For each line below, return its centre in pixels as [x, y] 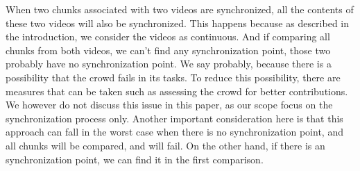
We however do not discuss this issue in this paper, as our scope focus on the [169, 105]
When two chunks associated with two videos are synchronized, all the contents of [180, 9]
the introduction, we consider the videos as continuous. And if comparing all [168, 36]
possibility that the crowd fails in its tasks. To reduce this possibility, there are [173, 77]
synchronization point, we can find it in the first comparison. [135, 159]
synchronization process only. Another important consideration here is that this [174, 118]
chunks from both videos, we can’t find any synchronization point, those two [168, 50]
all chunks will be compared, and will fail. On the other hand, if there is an [165, 145]
